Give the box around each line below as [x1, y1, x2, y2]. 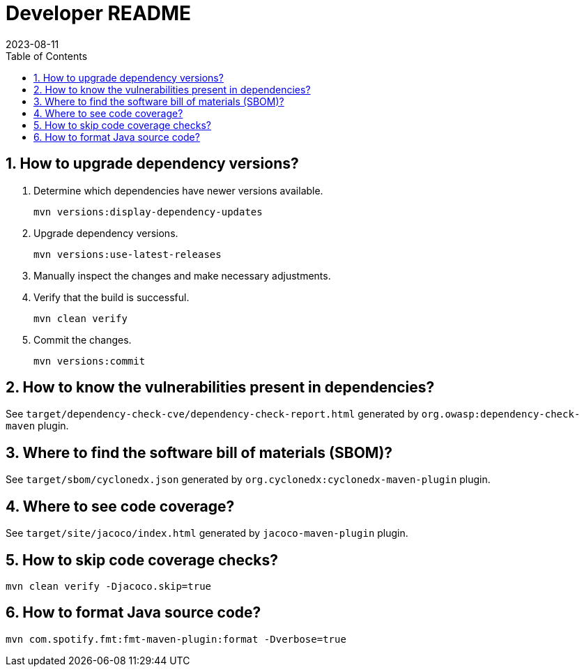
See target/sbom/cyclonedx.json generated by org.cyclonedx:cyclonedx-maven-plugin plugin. [6, 473, 491, 486]
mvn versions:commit [33, 355, 146, 367]
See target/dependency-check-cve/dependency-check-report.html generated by [6, 408, 419, 420]
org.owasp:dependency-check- [421, 408, 581, 420]
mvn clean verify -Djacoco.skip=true [6, 580, 212, 592]
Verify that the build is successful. [33, 291, 190, 303]
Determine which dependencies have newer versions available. [33, 184, 323, 197]
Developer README [6, 1, 192, 25]
